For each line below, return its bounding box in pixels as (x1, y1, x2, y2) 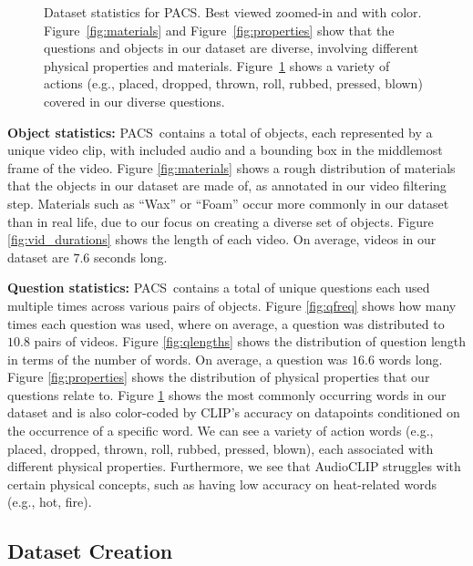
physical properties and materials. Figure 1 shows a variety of (44, 56, 390, 75)
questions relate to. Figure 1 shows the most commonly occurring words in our (7, 385, 447, 404)
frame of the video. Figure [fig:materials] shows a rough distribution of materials (7, 158, 456, 177)
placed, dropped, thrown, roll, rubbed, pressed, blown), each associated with (7, 438, 434, 458)
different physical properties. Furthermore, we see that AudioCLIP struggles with (7, 457, 461, 476)
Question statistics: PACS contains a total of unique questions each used (7, 278, 430, 297)
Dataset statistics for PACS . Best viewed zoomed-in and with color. (44, 3, 422, 21)
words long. (378, 349, 443, 368)
